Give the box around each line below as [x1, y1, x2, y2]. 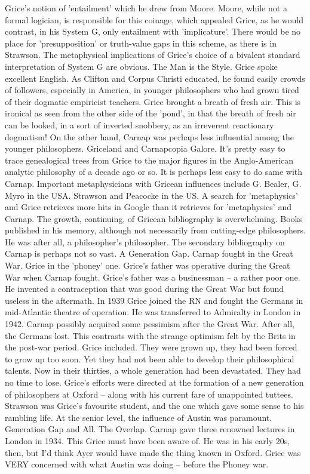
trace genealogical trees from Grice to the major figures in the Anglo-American [5, 153, 294, 166]
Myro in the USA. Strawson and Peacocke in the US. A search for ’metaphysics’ [5, 189, 298, 201]
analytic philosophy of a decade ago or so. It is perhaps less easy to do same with [5, 165, 303, 178]
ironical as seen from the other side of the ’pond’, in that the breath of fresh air [5, 107, 296, 119]
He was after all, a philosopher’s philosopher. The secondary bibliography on [5, 235, 285, 248]
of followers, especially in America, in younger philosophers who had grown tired [5, 84, 299, 96]
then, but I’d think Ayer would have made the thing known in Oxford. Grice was [5, 446, 301, 458]
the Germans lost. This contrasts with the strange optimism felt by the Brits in [5, 329, 296, 341]
